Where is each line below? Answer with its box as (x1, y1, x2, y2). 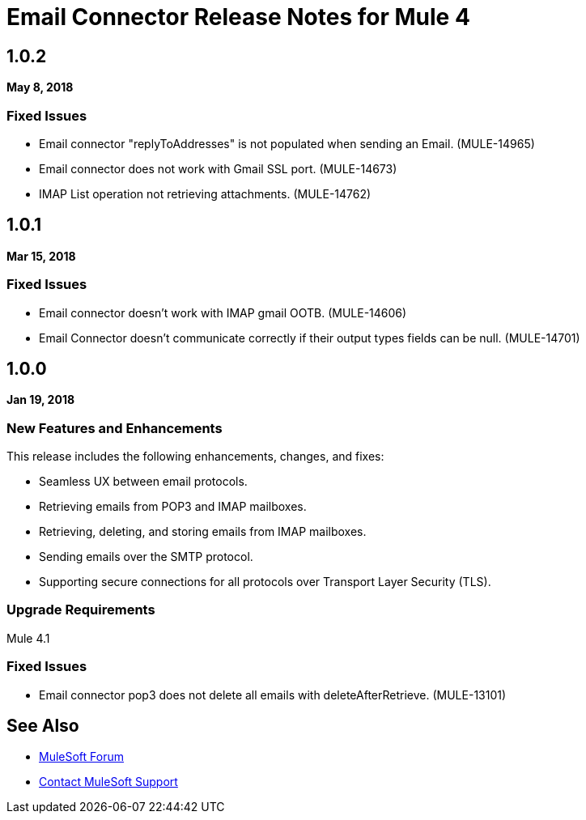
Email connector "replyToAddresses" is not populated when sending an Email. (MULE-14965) (39, 136, 535, 151)
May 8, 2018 (6, 80, 74, 95)
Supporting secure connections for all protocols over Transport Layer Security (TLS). (39, 575, 491, 589)
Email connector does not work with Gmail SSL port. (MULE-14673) (39, 161, 397, 176)
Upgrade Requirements (6, 601, 155, 618)
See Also (6, 716, 79, 737)
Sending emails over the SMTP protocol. (39, 550, 253, 564)
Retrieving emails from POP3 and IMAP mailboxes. (39, 499, 307, 514)
